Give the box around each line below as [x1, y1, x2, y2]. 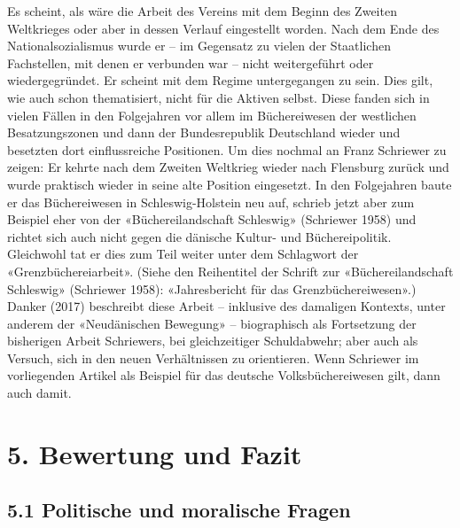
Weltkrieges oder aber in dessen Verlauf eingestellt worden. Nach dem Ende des [7, 19, 440, 37]
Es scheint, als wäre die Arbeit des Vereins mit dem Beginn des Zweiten [7, 2, 397, 19]
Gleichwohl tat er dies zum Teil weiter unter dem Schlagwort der [7, 245, 359, 263]
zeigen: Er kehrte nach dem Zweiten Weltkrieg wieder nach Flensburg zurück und [7, 158, 449, 176]
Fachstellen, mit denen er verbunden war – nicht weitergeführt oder [7, 53, 374, 72]
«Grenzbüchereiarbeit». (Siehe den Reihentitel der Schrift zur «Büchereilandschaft [7, 261, 454, 280]
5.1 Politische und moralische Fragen [7, 496, 351, 524]
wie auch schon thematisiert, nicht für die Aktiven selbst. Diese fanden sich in [7, 88, 430, 106]
